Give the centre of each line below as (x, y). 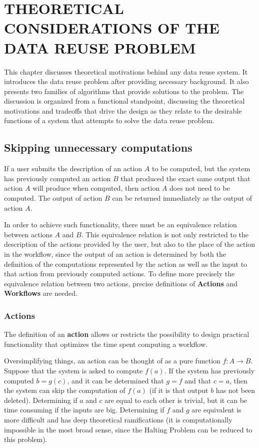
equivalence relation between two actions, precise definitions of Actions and (121, 283)
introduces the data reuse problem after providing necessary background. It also (126, 81)
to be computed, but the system (201, 168)
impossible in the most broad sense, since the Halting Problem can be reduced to (128, 429)
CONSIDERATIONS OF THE (112, 28)
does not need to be (199, 188)
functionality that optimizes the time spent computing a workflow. (106, 344)
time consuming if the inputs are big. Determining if (84, 410)
